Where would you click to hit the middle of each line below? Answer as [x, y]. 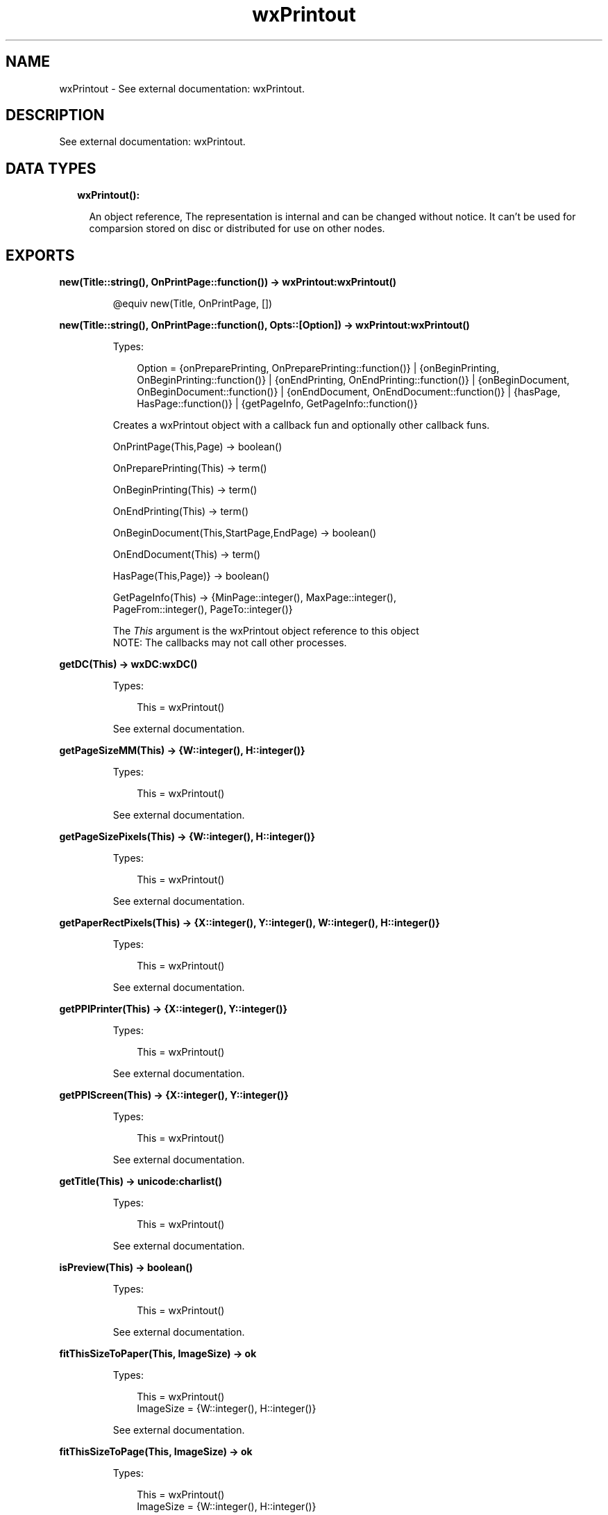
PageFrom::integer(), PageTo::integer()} [203, 609]
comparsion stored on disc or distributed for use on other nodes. [237, 229]
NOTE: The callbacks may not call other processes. [230, 643]
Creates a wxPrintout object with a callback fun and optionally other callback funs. [301, 425]
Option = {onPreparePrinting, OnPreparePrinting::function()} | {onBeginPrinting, [318, 368]
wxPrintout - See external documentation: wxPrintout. [182, 88]
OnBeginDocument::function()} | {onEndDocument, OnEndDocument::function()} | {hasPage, [349, 392]
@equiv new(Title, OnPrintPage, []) [193, 304]
